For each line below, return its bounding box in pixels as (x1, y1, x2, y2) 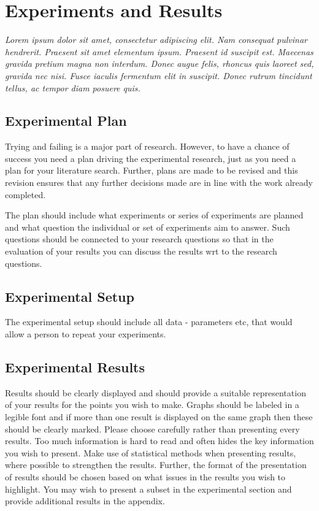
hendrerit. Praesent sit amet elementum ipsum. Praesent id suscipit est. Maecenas (5, 45, 313, 58)
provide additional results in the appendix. (5, 494, 165, 507)
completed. (5, 188, 46, 201)
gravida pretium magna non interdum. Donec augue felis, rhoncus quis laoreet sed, (5, 57, 314, 70)
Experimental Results (5, 358, 145, 377)
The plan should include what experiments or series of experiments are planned (5, 209, 304, 221)
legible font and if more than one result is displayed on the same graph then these (5, 410, 313, 423)
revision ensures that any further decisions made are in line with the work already (5, 176, 313, 189)
